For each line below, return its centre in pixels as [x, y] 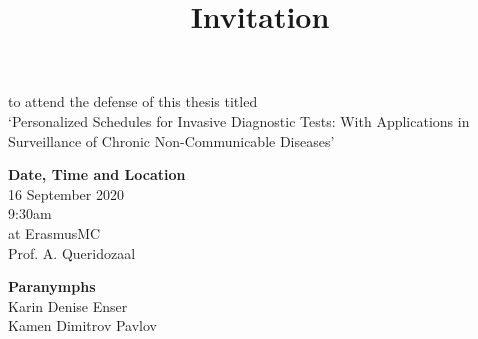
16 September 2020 [66, 193]
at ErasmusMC [54, 232]
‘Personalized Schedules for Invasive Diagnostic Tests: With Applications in [239, 120]
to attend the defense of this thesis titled [133, 101]
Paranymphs [52, 286]
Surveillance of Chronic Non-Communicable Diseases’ [171, 140]
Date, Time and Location [97, 174]
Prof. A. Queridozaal [72, 252]
